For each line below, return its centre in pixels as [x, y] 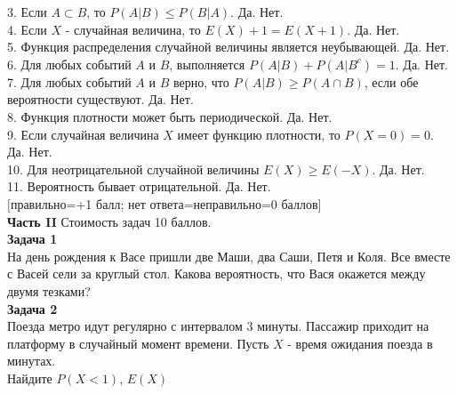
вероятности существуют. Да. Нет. [100, 99]
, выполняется [207, 64]
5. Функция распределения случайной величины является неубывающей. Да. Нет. [228, 47]
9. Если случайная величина [83, 134]
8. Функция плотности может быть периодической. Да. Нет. [170, 116]
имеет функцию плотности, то [259, 134]
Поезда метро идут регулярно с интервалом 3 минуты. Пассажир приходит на [218, 326]
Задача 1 [32, 239]
